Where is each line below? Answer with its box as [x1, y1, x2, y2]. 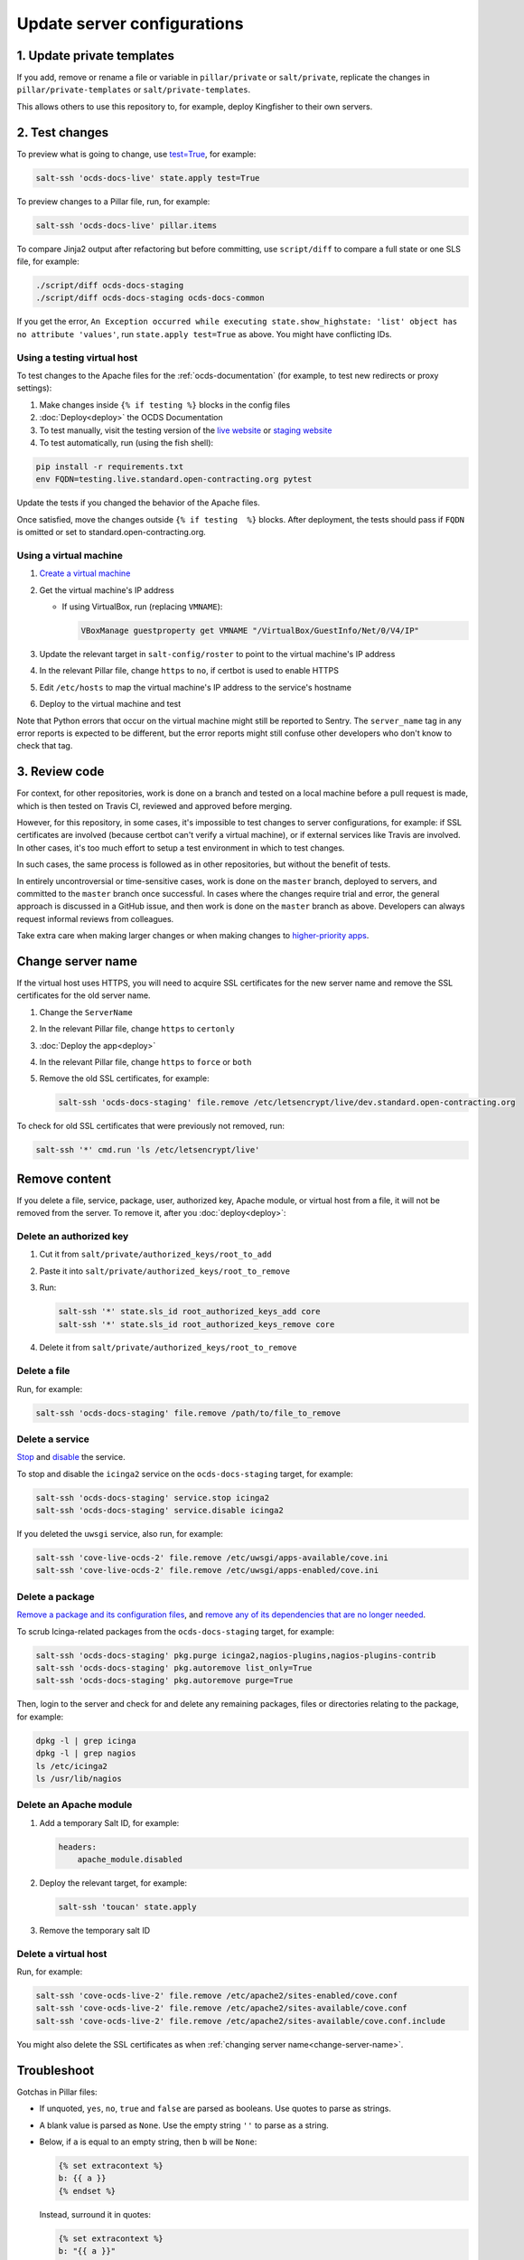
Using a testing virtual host [16, 351, 138, 363]
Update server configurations [16, 14, 244, 33]
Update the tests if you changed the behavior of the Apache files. [16, 497, 261, 508]
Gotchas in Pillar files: [16, 2086, 98, 2097]
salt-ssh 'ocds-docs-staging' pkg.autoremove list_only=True [35, 1662, 313, 1672]
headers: [58, 1841, 98, 1852]
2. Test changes [16, 125, 109, 140]
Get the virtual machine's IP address [39, 584, 175, 596]
